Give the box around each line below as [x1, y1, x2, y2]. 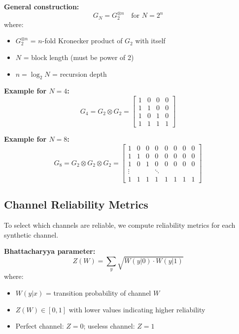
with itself [135, 35, 166, 46]
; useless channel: [83, 321, 135, 331]
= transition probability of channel [45, 288, 151, 298]
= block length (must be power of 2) [23, 52, 134, 62]
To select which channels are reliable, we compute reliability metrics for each [4, 220, 236, 230]
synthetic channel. [4, 229, 59, 240]
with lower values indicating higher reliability [68, 304, 205, 314]
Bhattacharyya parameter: [4, 246, 96, 256]
